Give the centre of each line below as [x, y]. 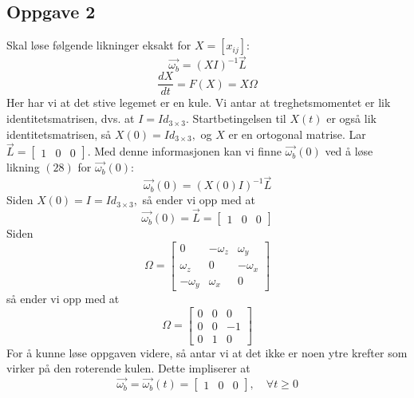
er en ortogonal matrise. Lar [297, 134]
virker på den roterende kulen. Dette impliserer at [128, 368]
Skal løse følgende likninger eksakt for [99, 45]
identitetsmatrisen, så [59, 134]
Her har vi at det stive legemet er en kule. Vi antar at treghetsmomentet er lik [199, 102]
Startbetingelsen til [239, 118]
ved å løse [349, 151]
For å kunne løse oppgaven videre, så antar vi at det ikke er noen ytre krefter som [207, 352]
